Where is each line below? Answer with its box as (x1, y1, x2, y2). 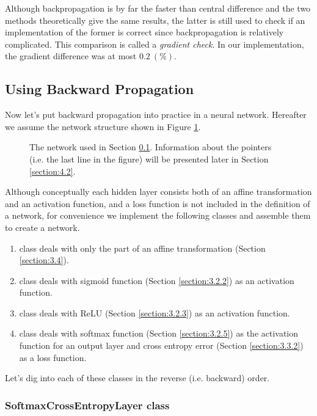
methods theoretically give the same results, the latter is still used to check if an (5, 13, 305, 26)
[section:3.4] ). (19, 254, 69, 266)
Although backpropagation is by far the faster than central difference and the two (5, 2, 311, 14)
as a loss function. (19, 351, 87, 363)
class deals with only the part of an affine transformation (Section (19, 241, 266, 254)
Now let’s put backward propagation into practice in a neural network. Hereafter (5, 108, 307, 121)
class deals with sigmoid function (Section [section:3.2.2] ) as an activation (19, 274, 294, 286)
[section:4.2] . (29, 164, 76, 177)
